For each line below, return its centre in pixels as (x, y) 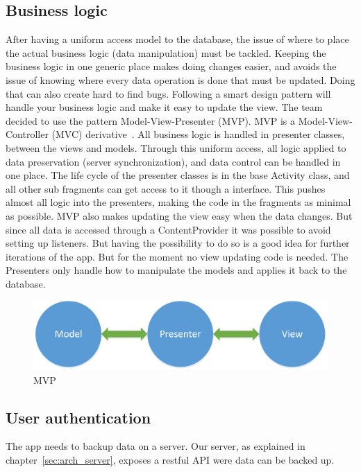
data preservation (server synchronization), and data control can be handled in (173, 161)
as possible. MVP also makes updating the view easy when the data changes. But (179, 215)
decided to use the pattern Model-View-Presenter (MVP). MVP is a (151, 120)
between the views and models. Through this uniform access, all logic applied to (176, 147)
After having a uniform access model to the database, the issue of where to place (177, 39)
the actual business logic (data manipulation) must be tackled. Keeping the (166, 52)
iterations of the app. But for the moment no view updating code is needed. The (177, 256)
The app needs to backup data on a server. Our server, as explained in (156, 446)
